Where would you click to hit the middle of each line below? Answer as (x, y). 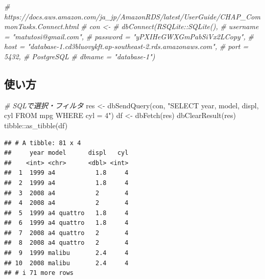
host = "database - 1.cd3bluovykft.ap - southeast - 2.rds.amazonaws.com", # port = (126, 46)
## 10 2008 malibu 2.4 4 (66, 263)
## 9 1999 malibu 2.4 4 (66, 253)
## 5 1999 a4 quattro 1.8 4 (66, 213)
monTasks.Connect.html (41, 26)
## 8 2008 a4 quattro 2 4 (66, 243)
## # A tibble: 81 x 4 (43, 143)
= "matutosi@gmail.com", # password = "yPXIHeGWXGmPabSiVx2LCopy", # (129, 36)
